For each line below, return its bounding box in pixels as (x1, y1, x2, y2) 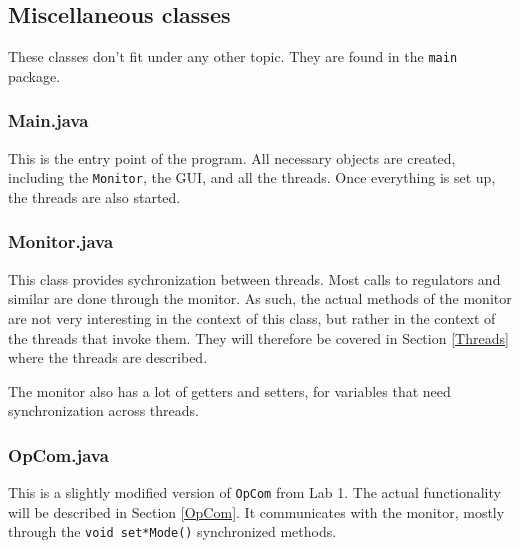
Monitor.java (8, 229, 114, 254)
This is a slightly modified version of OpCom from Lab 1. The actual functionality (8, 482, 501, 503)
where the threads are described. (8, 347, 208, 368)
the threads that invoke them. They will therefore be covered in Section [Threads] (8, 327, 509, 348)
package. (8, 65, 61, 86)
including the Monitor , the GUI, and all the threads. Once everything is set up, (8, 167, 496, 188)
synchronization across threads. (8, 400, 199, 421)
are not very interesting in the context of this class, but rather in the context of (8, 307, 496, 328)
